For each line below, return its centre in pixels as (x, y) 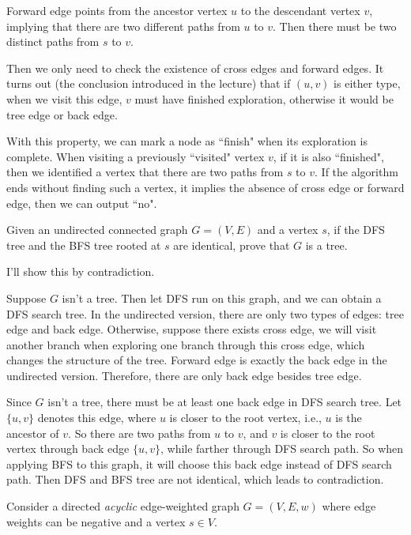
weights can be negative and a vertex (96, 521)
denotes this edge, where (97, 418)
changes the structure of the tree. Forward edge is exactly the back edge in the (197, 360)
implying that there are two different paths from (123, 26)
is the (349, 418)
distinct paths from (53, 41)
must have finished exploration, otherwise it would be (264, 98)
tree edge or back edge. (62, 114)
